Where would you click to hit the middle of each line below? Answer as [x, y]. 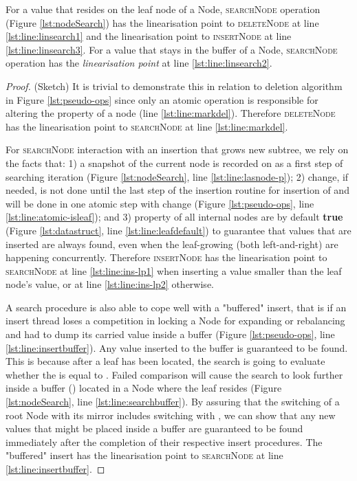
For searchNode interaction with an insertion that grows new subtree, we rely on [177, 149]
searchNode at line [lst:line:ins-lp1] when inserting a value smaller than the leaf [174, 270]
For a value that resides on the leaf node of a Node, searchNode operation [163, 9]
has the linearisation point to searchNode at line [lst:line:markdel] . [147, 126]
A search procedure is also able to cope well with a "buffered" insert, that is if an [176, 307]
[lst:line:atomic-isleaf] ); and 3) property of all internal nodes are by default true [174, 217]
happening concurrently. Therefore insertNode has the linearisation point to [166, 257]
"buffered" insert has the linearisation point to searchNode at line [144, 455]
